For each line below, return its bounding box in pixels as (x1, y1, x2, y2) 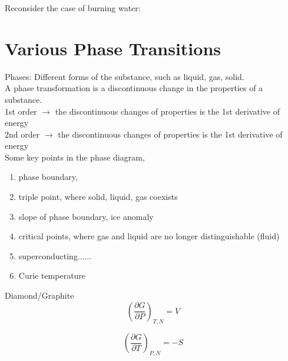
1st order (5, 105, 37, 117)
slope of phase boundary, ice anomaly (18, 210, 154, 222)
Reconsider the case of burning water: (5, 2, 141, 14)
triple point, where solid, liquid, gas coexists (18, 190, 178, 203)
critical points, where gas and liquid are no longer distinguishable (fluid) (18, 230, 280, 242)
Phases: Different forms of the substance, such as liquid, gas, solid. (5, 70, 244, 82)
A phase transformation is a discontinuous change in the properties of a (5, 82, 263, 94)
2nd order (5, 128, 40, 140)
